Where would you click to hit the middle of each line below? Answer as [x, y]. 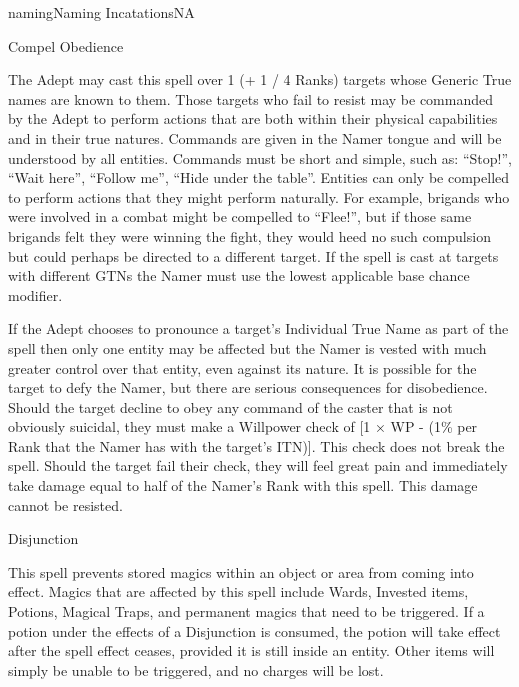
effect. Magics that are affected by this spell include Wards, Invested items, [238, 591]
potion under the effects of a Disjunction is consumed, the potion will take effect [254, 630]
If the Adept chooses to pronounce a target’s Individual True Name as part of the [258, 328]
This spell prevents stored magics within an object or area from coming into [241, 571]
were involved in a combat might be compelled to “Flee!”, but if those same [240, 216]
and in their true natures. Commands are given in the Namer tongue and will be [255, 137]
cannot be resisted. [65, 504]
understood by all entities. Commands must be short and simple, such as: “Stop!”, [260, 157]
